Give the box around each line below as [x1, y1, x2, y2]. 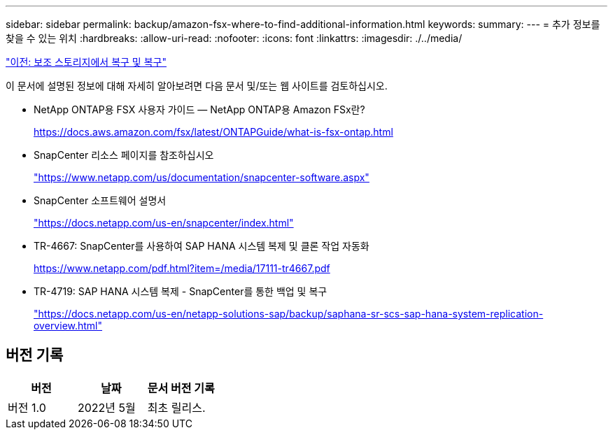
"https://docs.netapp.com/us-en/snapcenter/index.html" [34, 217, 294, 229]
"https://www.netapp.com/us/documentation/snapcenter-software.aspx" [34, 171, 369, 183]
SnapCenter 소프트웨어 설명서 [34, 194, 167, 206]
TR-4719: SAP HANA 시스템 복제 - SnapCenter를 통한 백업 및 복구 [34, 285, 327, 297]
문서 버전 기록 [147, 380, 215, 395]
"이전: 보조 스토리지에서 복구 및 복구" [6, 56, 167, 68]
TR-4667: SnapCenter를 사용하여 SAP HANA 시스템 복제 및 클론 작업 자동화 [34, 240, 369, 252]
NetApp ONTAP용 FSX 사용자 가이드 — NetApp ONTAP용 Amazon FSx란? [34, 104, 365, 115]
